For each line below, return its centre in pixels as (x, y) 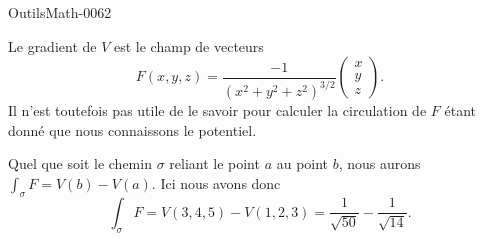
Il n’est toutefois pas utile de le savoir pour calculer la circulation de (217, 110)
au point (302, 163)
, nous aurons (379, 163)
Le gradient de (52, 45)
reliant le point (214, 163)
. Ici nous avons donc (216, 182)
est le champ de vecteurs (189, 45)
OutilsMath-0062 (60, 12)
